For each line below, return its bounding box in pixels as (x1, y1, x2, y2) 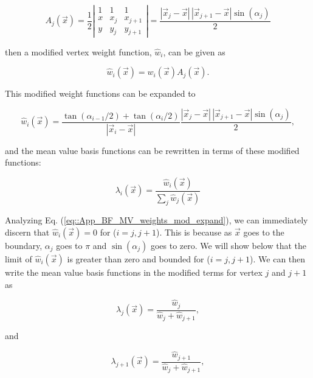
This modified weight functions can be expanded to (5, 87, 196, 100)
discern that (5, 226, 50, 239)
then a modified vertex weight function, (5, 45, 152, 58)
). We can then (250, 253, 306, 265)
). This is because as (156, 226, 232, 239)
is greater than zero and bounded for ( (67, 253, 210, 265)
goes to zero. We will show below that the (150, 239, 306, 252)
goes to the (243, 226, 284, 239)
